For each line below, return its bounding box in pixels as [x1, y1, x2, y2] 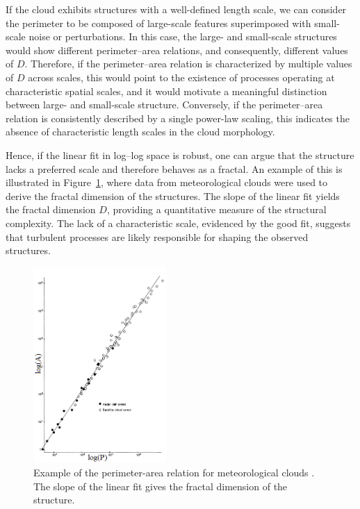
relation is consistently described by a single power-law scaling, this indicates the [6, 110, 350, 125]
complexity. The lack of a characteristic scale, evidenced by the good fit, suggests [6, 215, 351, 230]
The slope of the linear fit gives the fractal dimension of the [33, 478, 288, 493]
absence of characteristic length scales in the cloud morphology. [6, 124, 275, 139]
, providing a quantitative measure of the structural [106, 202, 327, 217]
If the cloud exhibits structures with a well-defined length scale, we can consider [6, 2, 347, 16]
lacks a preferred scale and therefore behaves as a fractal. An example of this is [6, 161, 343, 176]
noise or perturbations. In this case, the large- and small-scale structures [28, 29, 337, 44]
